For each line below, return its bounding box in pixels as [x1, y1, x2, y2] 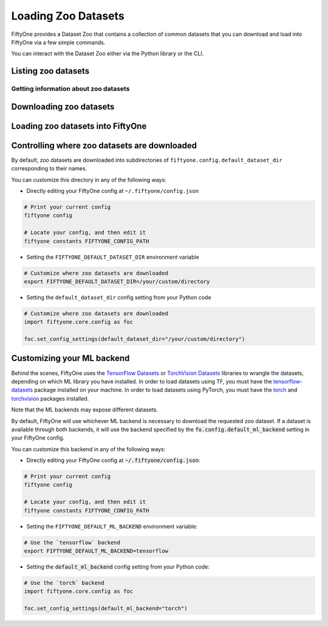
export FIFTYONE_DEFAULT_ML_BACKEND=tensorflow [24, 547, 168, 554]
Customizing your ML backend [11, 353, 130, 363]
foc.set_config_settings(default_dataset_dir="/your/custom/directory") [24, 335, 245, 343]
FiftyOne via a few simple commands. [11, 38, 106, 46]
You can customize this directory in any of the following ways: [11, 176, 166, 183]
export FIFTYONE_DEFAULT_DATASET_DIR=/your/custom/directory [24, 278, 210, 285]
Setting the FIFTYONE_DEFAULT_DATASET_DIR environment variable [26, 253, 200, 261]
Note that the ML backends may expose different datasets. [11, 406, 159, 413]
